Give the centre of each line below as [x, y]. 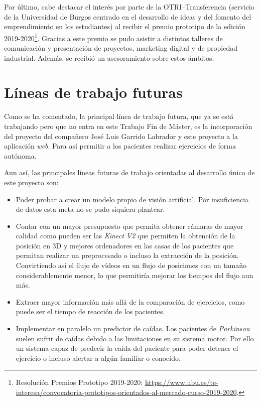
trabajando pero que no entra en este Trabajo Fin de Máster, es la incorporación [128, 126]
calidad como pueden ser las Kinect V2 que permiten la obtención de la [125, 236]
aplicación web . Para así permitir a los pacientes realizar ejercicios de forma [120, 146]
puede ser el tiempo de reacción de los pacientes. [90, 311]
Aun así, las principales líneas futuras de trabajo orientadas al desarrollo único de [129, 172]
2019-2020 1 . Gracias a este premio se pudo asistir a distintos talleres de [113, 37]
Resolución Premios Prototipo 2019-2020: [79, 382]
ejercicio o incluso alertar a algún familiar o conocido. [98, 358]
